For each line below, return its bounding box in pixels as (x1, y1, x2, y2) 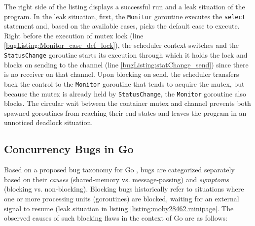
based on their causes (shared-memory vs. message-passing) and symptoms (4, 174, 229, 184)
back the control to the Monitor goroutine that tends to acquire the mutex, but (4, 78, 245, 89)
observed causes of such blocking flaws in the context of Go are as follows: (4, 213, 227, 223)
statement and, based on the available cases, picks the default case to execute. (4, 21, 240, 31)
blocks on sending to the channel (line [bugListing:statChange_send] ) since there (4, 59, 249, 69)
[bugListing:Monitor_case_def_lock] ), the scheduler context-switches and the (4, 40, 239, 50)
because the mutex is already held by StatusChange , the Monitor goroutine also (4, 88, 246, 98)
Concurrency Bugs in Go (4, 141, 134, 157)
